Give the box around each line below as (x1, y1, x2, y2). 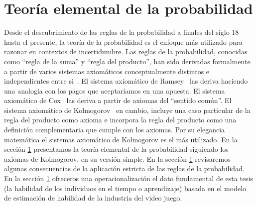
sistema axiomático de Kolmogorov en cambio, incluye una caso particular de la (4, 104, 251, 115)
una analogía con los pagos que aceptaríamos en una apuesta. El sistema (4, 85, 225, 96)
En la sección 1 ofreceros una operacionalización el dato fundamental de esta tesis (4, 173, 254, 184)
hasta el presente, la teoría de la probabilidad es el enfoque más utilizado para (4, 36, 243, 47)
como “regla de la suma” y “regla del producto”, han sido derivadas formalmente (4, 56, 251, 66)
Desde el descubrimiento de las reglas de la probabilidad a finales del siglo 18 (4, 27, 239, 37)
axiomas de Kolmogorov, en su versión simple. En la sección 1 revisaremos (4, 153, 231, 164)
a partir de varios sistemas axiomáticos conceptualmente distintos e (4, 66, 210, 76)
